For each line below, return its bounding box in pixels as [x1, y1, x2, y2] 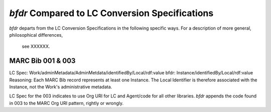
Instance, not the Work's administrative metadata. [9, 84, 112, 90]
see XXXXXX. [22, 43, 50, 50]
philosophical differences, [9, 32, 63, 38]
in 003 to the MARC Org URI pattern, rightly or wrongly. [9, 100, 124, 106]
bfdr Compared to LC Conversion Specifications [9, 8, 214, 19]
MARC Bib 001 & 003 [9, 57, 76, 65]
